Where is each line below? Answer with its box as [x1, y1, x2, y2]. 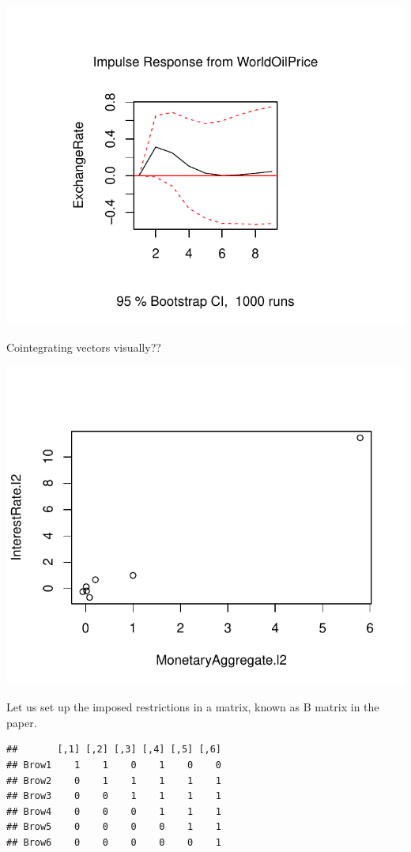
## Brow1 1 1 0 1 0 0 [6, 759, 222, 771]
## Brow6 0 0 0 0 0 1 [6, 836, 222, 848]
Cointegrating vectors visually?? [6, 338, 161, 355]
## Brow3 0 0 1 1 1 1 [6, 790, 222, 802]
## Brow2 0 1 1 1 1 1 [6, 775, 222, 786]
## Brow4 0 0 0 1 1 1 [6, 805, 222, 817]
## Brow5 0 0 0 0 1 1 [6, 821, 222, 833]
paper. [6, 714, 37, 730]
